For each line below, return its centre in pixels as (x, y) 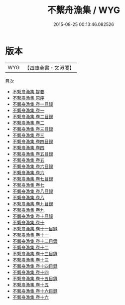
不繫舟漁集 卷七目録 (33, 179)
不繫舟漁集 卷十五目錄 (35, 278)
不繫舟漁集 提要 (28, 91)
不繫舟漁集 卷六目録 (33, 166)
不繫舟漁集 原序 (28, 98)
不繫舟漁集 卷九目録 (33, 204)
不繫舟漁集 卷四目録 (33, 141)
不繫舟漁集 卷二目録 (33, 116)
